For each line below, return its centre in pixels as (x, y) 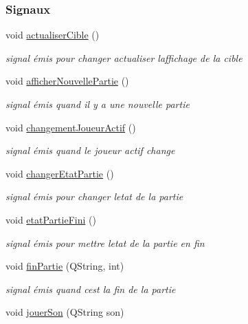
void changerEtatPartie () (60, 173)
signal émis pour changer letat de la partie (94, 196)
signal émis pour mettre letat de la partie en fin (105, 242)
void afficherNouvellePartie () (67, 81)
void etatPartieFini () (51, 219)
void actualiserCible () (53, 35)
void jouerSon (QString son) (65, 312)
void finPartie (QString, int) (65, 266)
